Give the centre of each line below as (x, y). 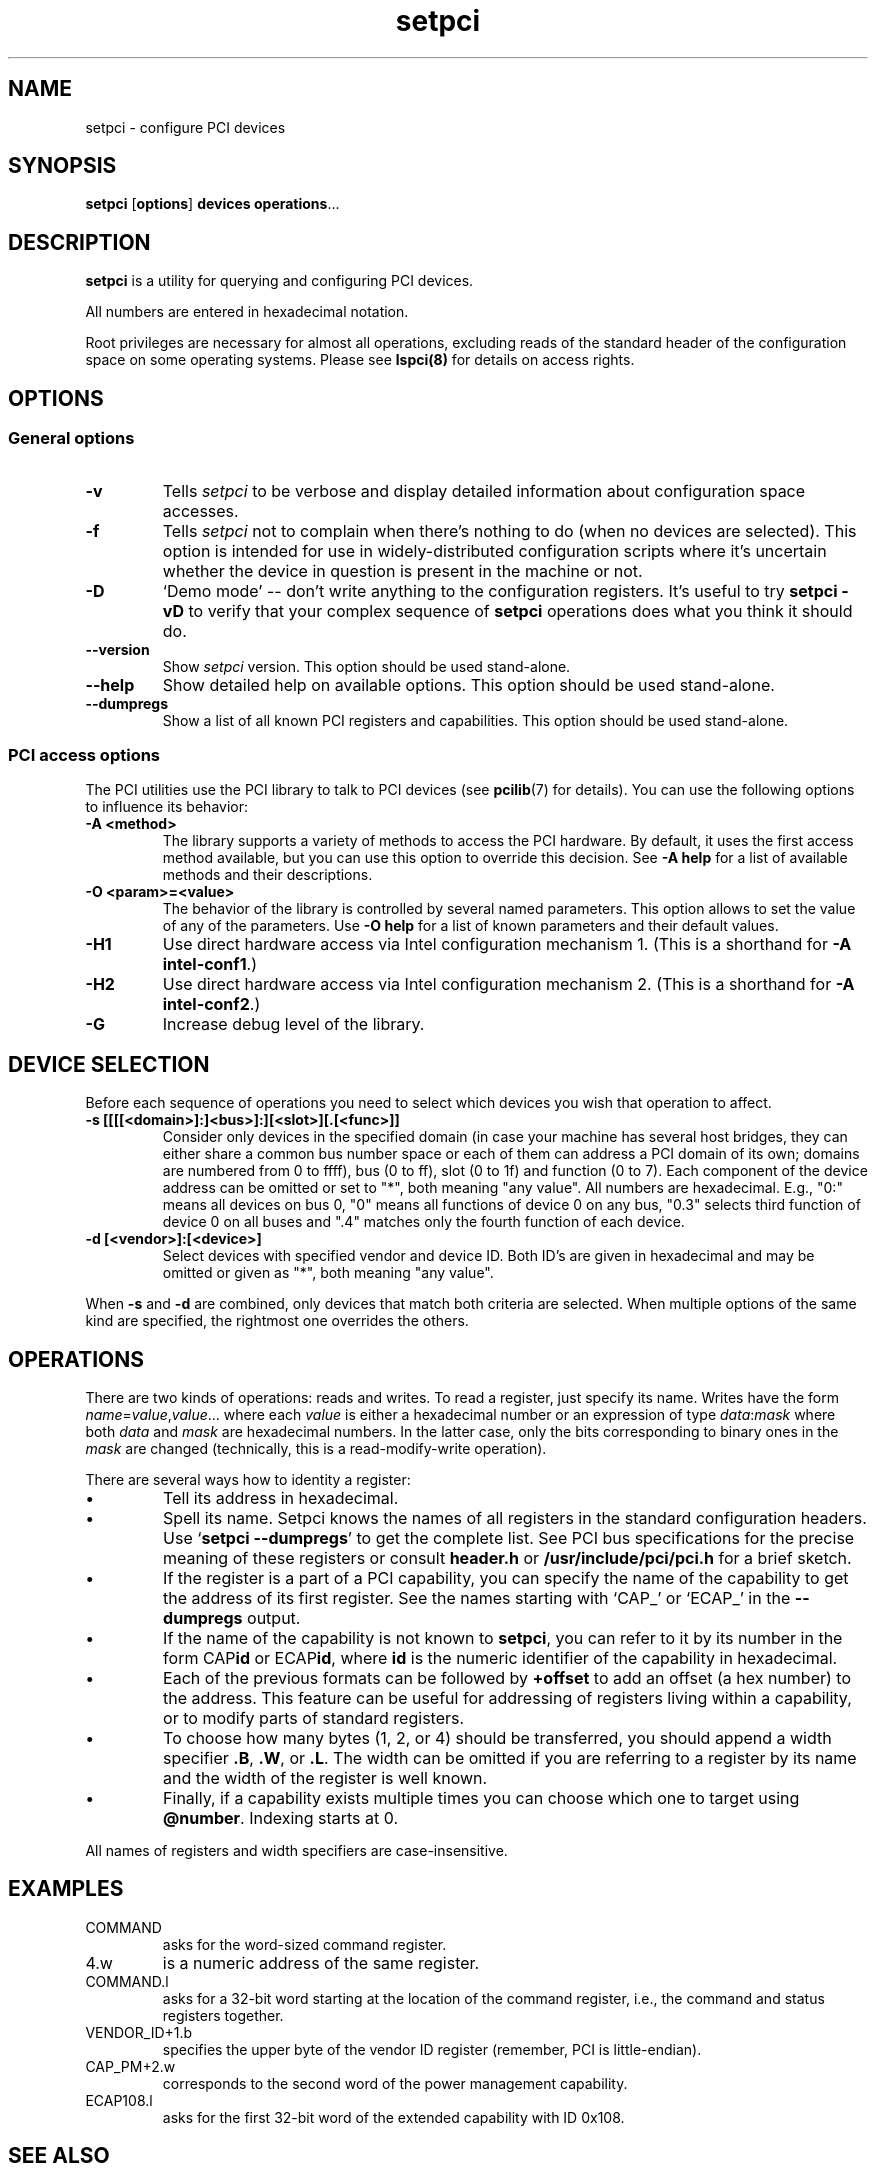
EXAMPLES (66, 1889)
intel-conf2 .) (211, 1004)
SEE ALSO (59, 2156)
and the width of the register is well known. (325, 1777)
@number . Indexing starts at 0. (281, 1817)
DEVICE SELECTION (109, 1064)
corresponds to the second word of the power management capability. (395, 2083)
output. (274, 1617)
